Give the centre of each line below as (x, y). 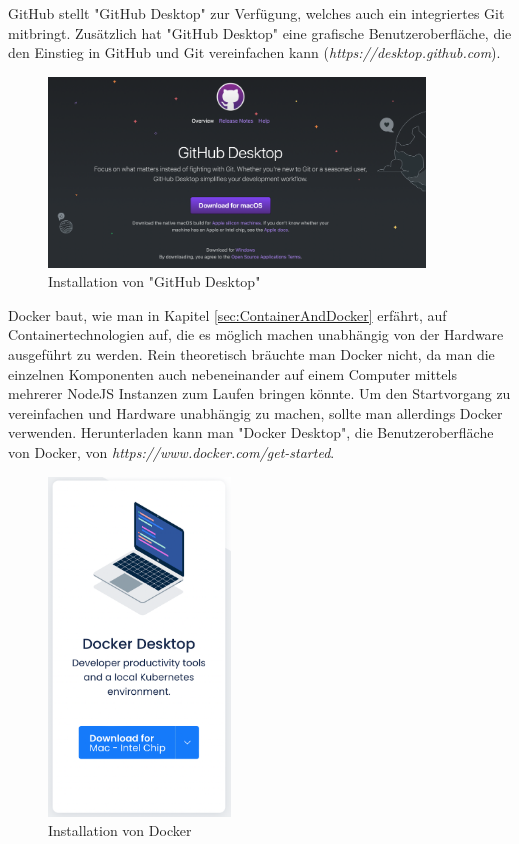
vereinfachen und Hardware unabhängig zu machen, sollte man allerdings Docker (255, 412)
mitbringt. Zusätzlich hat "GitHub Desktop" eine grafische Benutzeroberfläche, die (260, 32)
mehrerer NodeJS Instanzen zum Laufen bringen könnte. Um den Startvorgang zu (259, 393)
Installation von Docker (120, 830)
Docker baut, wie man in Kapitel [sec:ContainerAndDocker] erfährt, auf (227, 314)
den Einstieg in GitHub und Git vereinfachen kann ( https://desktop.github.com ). (254, 52)
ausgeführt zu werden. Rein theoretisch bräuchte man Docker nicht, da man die (251, 353)
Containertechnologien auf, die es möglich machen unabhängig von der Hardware (256, 334)
